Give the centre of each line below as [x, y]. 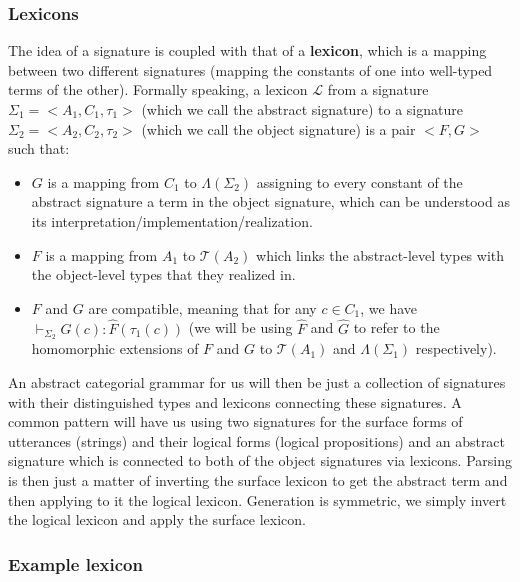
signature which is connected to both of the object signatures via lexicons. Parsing [260, 460]
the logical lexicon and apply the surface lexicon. [157, 519]
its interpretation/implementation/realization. [172, 220]
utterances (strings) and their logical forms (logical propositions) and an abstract [257, 440]
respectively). [456, 348]
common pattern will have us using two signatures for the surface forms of [235, 421]
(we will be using [240, 327]
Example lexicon [75, 563]
